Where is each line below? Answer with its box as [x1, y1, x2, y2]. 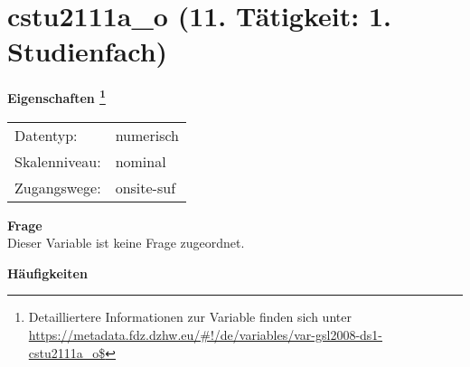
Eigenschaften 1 [7, 86, 106, 107]
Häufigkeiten [7, 263, 88, 282]
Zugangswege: [14, 176, 101, 198]
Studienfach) [7, 33, 168, 70]
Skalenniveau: [14, 150, 101, 172]
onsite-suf [115, 176, 176, 198]
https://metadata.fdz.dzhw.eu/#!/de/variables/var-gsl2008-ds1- [28, 325, 383, 343]
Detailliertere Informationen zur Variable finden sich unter [28, 307, 352, 326]
